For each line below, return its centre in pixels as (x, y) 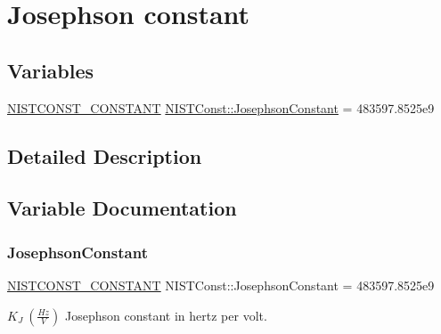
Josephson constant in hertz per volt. (166, 315)
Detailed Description (105, 155)
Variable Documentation (122, 208)
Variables (51, 70)
